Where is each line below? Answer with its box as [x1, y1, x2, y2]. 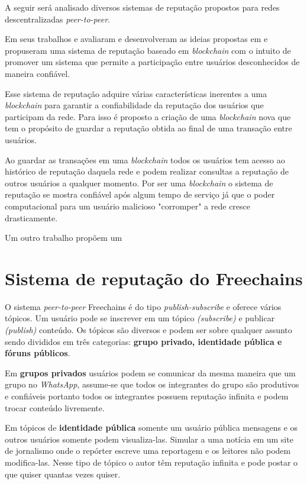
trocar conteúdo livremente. [5, 401, 105, 414]
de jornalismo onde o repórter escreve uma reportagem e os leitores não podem [5, 444, 291, 457]
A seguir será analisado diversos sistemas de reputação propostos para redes [5, 1, 280, 13]
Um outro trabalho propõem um [5, 231, 122, 244]
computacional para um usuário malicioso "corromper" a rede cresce [5, 199, 251, 212]
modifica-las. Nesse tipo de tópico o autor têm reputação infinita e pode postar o [5, 456, 298, 468]
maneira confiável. [5, 67, 70, 79]
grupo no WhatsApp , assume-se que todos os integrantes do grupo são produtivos [5, 378, 299, 391]
